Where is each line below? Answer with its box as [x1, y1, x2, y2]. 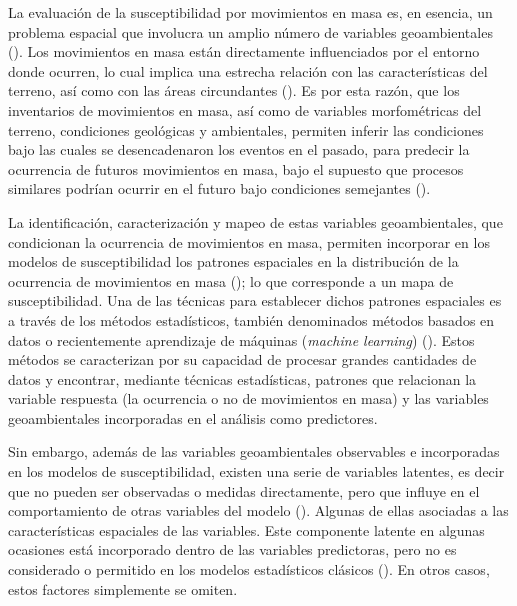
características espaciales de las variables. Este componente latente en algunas [8, 519, 485, 540]
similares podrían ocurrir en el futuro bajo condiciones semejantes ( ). [8, 178, 431, 199]
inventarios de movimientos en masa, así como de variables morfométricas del [8, 99, 482, 120]
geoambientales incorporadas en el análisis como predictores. [8, 407, 378, 428]
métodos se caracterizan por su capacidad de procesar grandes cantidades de [8, 349, 477, 370]
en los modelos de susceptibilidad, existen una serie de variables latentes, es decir [8, 461, 505, 482]
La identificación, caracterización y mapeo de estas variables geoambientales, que [8, 211, 503, 232]
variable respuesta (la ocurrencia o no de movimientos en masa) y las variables [8, 388, 489, 409]
